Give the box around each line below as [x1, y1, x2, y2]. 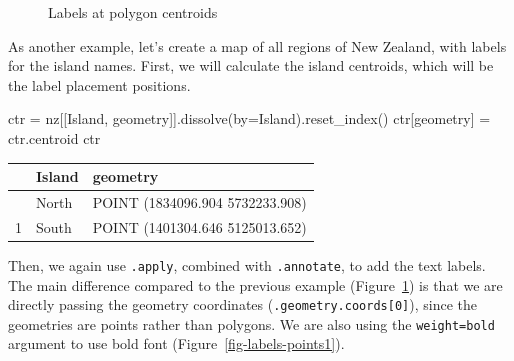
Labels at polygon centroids [48, 2, 218, 22]
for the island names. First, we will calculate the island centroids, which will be [8, 55, 494, 76]
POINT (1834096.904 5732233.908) [92, 191, 307, 212]
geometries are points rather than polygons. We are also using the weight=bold [8, 313, 495, 334]
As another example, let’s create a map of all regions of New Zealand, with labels [8, 35, 507, 56]
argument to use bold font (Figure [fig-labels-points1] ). [8, 333, 345, 354]
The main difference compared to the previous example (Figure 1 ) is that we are [8, 274, 503, 295]
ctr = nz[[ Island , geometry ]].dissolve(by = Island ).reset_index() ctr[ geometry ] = [8, 108, 491, 129]
